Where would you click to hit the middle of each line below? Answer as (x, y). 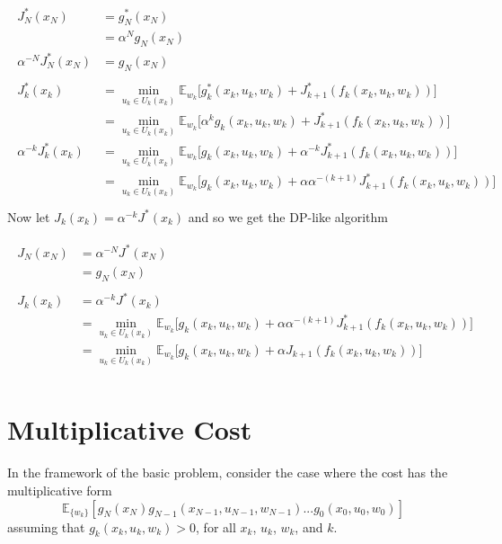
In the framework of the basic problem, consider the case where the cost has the (228, 473)
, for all (216, 526)
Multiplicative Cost (130, 429)
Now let (29, 216)
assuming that (46, 526)
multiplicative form (60, 490)
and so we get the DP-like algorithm (288, 216)
